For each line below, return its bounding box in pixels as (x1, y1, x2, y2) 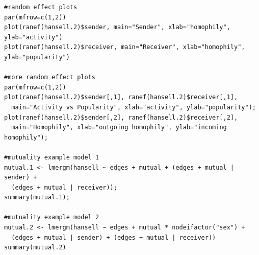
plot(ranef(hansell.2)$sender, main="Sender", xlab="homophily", (4, 24, 230, 31)
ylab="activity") (4, 33, 63, 41)
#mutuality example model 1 (4, 153, 99, 161)
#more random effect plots (4, 74, 95, 81)
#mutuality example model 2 (4, 214, 99, 221)
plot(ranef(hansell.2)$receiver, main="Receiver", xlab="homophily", (4, 43, 245, 51)
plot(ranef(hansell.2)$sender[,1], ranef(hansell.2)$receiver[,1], (4, 94, 238, 101)
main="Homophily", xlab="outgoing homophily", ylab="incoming (11, 124, 227, 131)
